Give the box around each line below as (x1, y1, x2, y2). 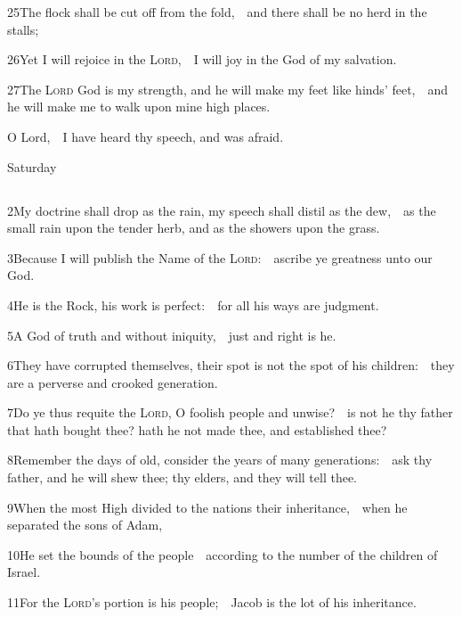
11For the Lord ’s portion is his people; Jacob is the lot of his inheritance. (7, 593, 417, 612)
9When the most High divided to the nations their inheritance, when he (7, 498, 408, 516)
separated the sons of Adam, (7, 515, 163, 534)
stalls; (7, 20, 39, 38)
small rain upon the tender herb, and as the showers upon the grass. (7, 218, 380, 237)
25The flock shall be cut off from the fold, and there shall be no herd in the (7, 3, 427, 21)
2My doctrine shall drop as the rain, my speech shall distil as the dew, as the (7, 201, 436, 219)
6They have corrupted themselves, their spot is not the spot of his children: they (7, 356, 455, 374)
